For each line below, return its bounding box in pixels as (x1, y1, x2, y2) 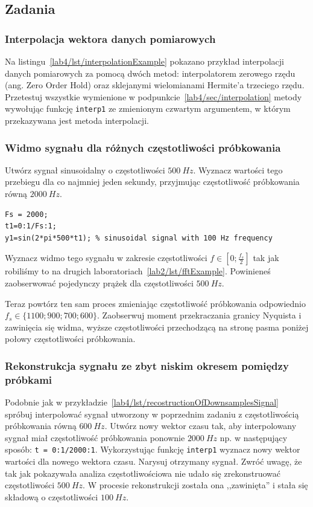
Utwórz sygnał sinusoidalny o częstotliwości (5, 163, 165, 176)
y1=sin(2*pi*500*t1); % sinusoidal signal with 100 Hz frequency (5, 233, 273, 242)
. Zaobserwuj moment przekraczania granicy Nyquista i (97, 309, 302, 321)
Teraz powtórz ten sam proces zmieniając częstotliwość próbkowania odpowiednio (5, 297, 306, 309)
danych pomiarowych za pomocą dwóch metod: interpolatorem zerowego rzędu (5, 66, 296, 79)
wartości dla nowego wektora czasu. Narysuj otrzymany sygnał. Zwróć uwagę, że (5, 455, 302, 468)
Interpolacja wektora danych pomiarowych (5, 31, 216, 46)
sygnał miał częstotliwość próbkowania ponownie (5, 431, 185, 444)
